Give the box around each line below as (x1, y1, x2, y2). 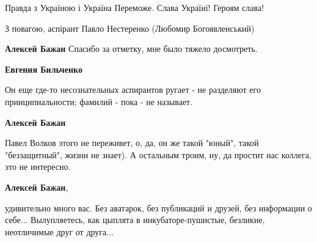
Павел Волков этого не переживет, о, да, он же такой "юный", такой (5, 136, 259, 149)
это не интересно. (5, 160, 71, 173)
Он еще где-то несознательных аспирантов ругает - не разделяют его (5, 83, 261, 96)
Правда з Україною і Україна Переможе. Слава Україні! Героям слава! (5, 1, 264, 13)
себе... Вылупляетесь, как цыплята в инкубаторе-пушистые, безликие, (5, 213, 265, 226)
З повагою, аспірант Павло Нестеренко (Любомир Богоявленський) (5, 21, 255, 34)
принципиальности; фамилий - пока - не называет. (5, 95, 193, 108)
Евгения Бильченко (5, 62, 82, 75)
